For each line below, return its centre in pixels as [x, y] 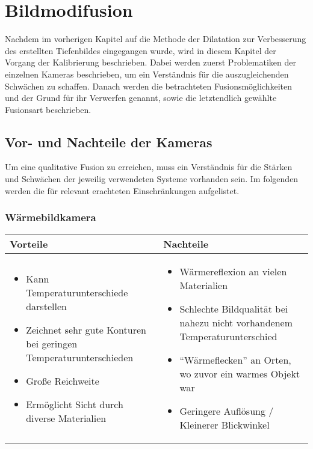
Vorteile [29, 244]
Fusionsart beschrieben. [48, 109]
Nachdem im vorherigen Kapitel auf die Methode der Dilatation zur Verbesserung [156, 39]
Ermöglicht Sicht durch [75, 404]
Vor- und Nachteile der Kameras [109, 142]
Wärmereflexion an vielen [233, 272]
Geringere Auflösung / [227, 411]
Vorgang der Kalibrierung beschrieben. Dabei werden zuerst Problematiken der [150, 62]
